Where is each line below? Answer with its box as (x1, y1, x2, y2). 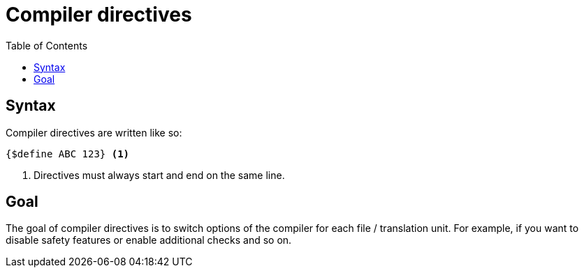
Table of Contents (6, 39, 88, 52)
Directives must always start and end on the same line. (34, 169, 285, 181)
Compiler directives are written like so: (6, 126, 182, 139)
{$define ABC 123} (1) (6, 148, 130, 159)
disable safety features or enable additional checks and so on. (6, 234, 292, 247)
